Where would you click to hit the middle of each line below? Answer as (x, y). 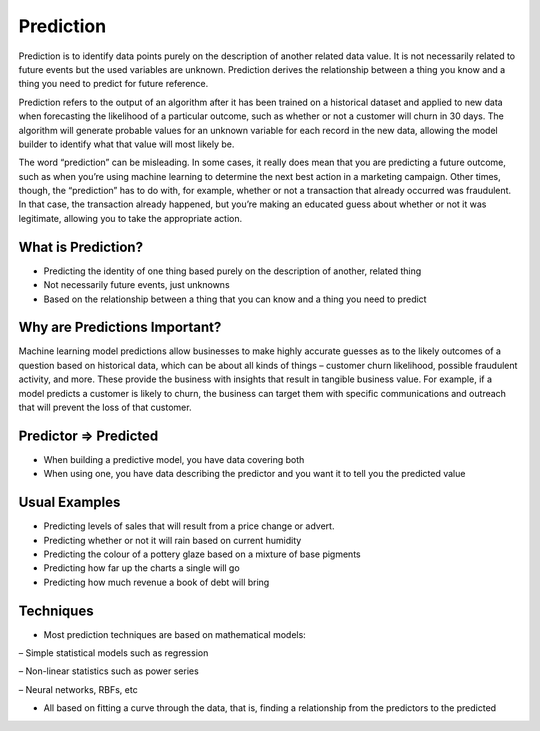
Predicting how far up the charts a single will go (141, 568)
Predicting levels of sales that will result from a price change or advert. (189, 526)
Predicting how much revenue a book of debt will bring (156, 582)
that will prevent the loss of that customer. (105, 407)
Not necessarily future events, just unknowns (136, 285)
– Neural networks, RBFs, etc (78, 689)
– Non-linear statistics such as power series (108, 671)
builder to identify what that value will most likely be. (126, 144)
